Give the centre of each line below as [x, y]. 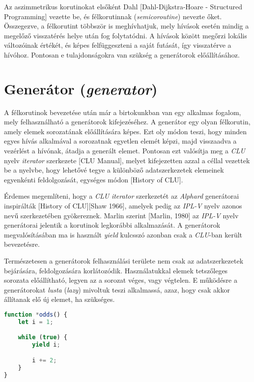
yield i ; [46, 345]
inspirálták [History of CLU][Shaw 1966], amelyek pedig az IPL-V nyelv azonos [123, 206]
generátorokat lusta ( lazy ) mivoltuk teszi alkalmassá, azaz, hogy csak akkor [117, 289]
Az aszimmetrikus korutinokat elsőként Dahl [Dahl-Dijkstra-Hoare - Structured [123, 6]
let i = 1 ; [36, 322]
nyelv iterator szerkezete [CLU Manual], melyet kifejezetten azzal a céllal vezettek [127, 160]
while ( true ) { [42, 338]
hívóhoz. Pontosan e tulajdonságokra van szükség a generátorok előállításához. [122, 54]
